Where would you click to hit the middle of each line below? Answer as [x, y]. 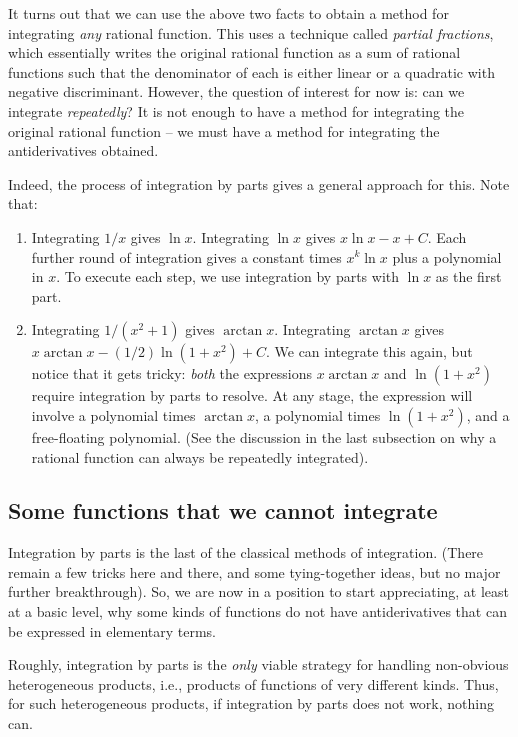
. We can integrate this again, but [369, 351]
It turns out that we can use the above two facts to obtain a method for [228, 13]
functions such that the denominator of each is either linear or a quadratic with [251, 71]
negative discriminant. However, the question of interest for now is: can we [236, 91]
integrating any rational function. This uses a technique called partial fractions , [251, 32]
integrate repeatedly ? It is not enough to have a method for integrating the [236, 110]
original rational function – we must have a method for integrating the [224, 130]
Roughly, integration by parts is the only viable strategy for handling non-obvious [258, 664]
